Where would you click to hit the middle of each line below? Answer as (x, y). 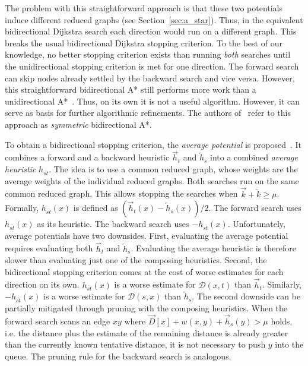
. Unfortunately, (256, 224)
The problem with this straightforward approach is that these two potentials (144, 8)
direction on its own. (42, 284)
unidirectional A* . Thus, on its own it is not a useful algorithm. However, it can (153, 101)
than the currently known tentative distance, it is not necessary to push (135, 344)
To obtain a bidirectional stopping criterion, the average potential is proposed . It (153, 144)
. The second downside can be (246, 296)
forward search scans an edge (58, 321)
